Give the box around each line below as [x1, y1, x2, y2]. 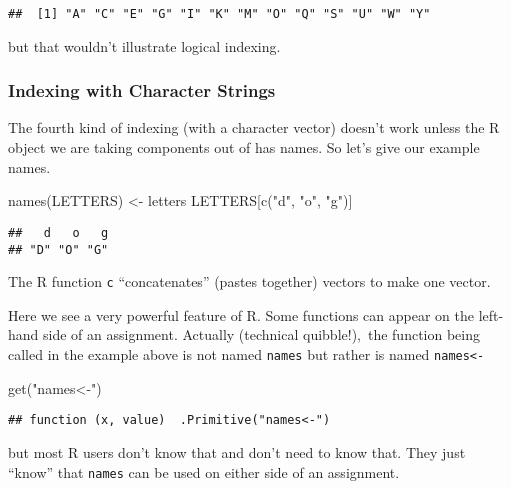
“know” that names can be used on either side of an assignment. [8, 461, 400, 482]
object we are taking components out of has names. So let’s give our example [8, 137, 480, 158]
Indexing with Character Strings [8, 78, 276, 103]
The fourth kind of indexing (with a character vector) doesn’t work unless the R [8, 117, 500, 138]
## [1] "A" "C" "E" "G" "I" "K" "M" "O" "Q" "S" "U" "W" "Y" [8, 7, 431, 21]
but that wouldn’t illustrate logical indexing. [8, 35, 281, 56]
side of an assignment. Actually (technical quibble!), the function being [43, 324, 481, 345]
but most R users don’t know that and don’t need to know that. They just [8, 441, 466, 462]
